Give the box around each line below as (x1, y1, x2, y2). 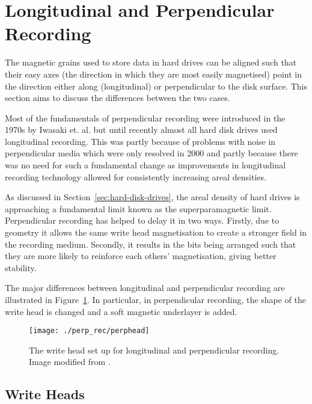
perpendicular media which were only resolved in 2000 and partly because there (5, 147, 298, 159)
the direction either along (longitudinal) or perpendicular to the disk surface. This (5, 79, 307, 92)
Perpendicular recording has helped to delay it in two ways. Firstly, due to (5, 214, 280, 227)
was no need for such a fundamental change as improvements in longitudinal (5, 159, 286, 171)
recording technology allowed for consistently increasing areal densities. (5, 170, 266, 183)
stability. (5, 261, 37, 274)
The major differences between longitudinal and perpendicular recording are (5, 281, 285, 294)
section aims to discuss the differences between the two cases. (5, 91, 230, 104)
